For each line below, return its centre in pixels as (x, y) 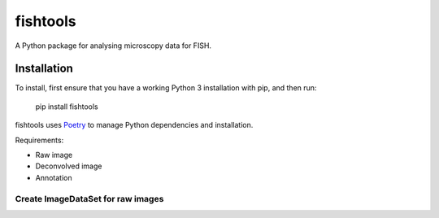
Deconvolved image (69, 166)
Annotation (54, 177)
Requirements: (39, 140)
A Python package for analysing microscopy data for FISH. (113, 46)
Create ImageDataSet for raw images (89, 198)
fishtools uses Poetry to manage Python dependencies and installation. (134, 125)
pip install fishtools (67, 107)
